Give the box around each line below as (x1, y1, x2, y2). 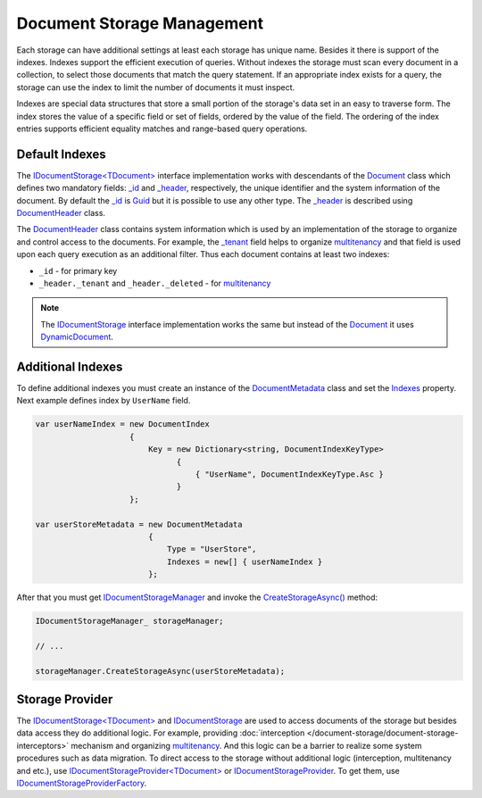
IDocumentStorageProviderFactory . (16, 777, 147, 789)
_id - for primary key (38, 265, 118, 276)
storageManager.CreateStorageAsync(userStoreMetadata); (35, 666, 286, 676)
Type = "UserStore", (166, 544, 257, 554)
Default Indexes (16, 146, 106, 162)
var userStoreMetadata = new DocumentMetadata (35, 519, 243, 529)
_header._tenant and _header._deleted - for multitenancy (38, 278, 271, 288)
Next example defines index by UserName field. (16, 395, 191, 406)
